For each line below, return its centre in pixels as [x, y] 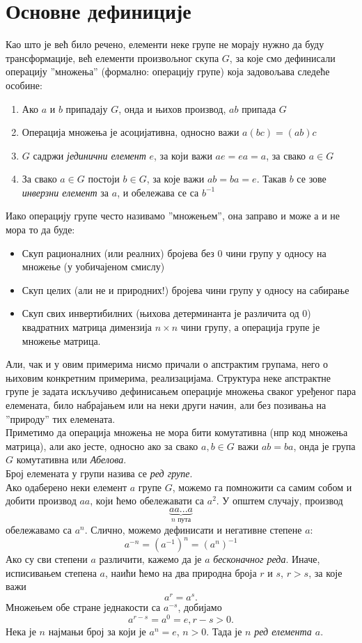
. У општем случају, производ [280, 501]
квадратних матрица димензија [87, 327]
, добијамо [200, 607]
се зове [312, 179]
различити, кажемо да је [150, 559]
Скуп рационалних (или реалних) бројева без [118, 253]
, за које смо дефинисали [282, 57]
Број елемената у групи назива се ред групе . [99, 473]
